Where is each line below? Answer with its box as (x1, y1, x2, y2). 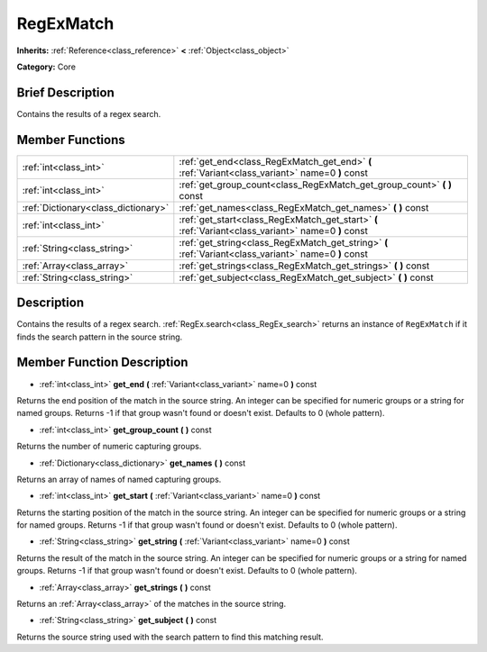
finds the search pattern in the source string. (16, 331, 183, 342)
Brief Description (16, 85, 115, 100)
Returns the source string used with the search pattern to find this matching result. (16, 631, 324, 642)
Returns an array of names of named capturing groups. (16, 474, 222, 484)
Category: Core (16, 61, 77, 72)
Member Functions (16, 131, 125, 148)
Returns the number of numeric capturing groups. (16, 441, 202, 452)
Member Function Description (16, 355, 188, 370)
